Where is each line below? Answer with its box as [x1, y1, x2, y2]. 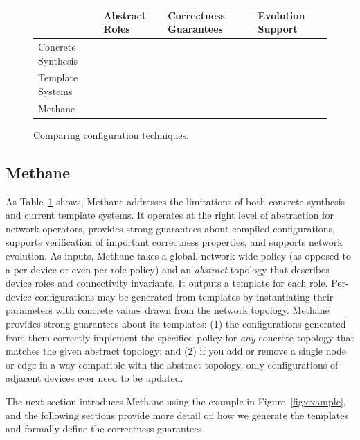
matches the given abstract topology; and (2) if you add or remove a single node [6, 344, 346, 358]
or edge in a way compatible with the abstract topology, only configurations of [6, 357, 339, 371]
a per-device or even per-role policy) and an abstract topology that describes [6, 262, 330, 276]
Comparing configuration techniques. [33, 127, 189, 142]
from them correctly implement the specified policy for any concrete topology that [6, 330, 354, 344]
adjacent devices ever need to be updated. [6, 371, 183, 385]
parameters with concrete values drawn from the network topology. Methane [6, 303, 330, 317]
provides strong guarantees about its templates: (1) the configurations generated [6, 316, 346, 331]
